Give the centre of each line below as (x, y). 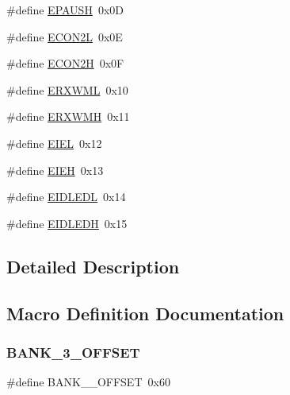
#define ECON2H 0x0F (65, 63)
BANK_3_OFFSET (73, 352)
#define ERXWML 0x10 (67, 89)
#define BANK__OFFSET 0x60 (88, 382)
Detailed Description (93, 266)
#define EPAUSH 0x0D (65, 10)
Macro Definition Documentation (145, 313)
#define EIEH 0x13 (55, 170)
